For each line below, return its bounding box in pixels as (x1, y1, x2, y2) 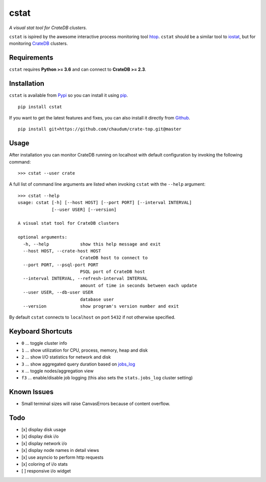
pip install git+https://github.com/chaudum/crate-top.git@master (18, 126, 182, 132)
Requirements (9, 53, 54, 62)
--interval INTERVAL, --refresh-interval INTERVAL (23, 276, 148, 281)
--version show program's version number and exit (23, 304, 179, 309)
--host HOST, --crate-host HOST (23, 248, 101, 254)
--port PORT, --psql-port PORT (23, 262, 99, 268)
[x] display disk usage (21, 427, 66, 433)
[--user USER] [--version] (51, 206, 117, 212)
